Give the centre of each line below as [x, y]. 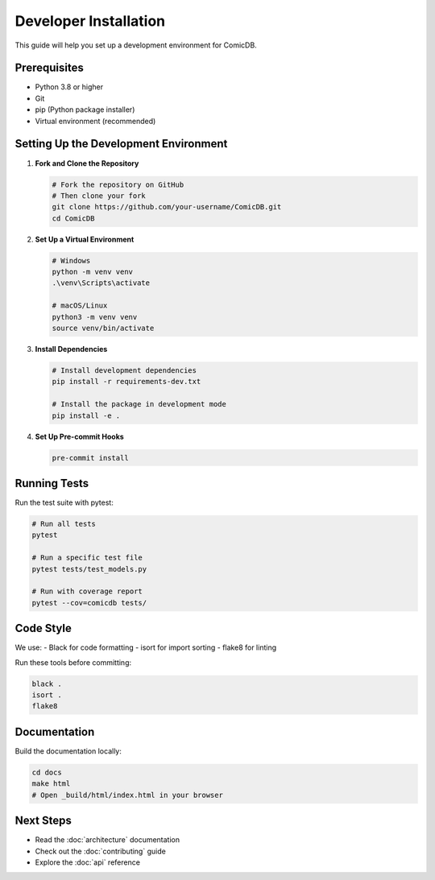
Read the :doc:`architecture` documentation [108, 840]
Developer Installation [90, 21]
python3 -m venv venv [95, 317]
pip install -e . [86, 415]
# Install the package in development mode [139, 404]
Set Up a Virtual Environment [85, 239]
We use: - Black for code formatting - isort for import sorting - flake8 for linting [146, 647]
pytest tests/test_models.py [89, 569]
